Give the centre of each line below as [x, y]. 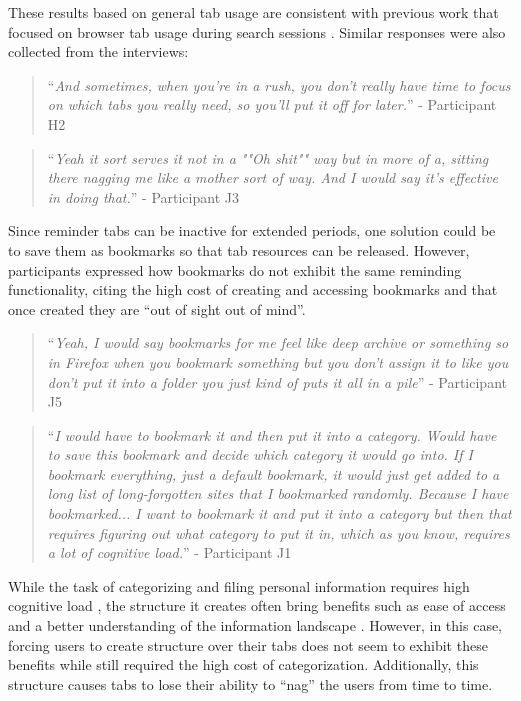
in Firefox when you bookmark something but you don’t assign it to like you [278, 361]
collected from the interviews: [98, 51]
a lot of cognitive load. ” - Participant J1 [169, 552]
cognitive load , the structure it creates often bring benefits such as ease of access [257, 605]
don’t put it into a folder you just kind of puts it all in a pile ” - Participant [277, 381]
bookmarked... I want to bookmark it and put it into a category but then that [279, 513]
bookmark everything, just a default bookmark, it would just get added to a [273, 473]
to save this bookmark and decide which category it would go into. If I [260, 454]
